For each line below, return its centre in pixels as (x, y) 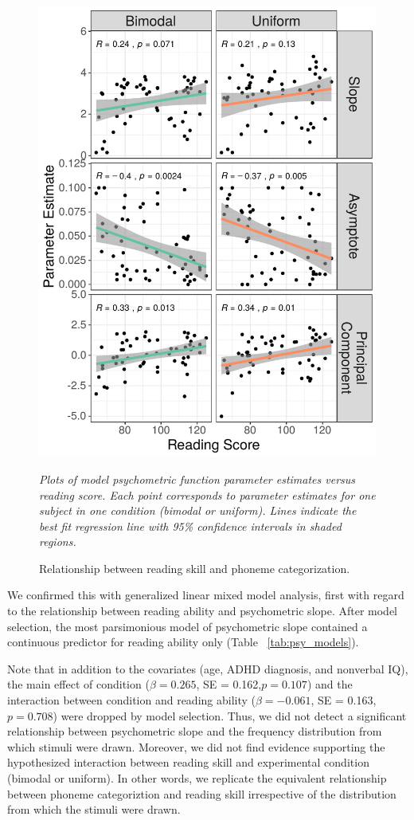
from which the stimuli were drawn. (94, 809)
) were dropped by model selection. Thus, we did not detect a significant (230, 715)
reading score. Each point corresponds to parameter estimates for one (207, 494)
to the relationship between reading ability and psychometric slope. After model (203, 611)
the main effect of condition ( (78, 684)
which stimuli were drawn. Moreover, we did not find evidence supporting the (196, 746)
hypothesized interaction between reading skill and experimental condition (188, 762)
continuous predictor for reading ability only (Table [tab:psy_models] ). (183, 642)
